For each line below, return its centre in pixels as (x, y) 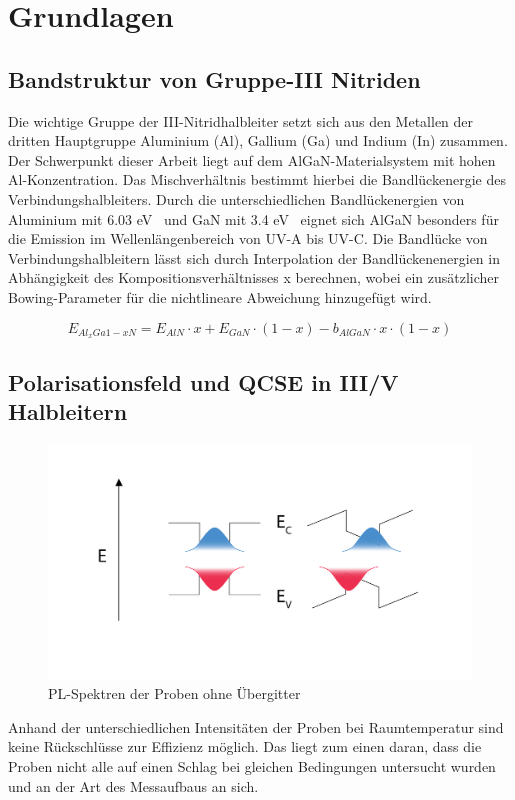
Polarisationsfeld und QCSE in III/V (203, 381)
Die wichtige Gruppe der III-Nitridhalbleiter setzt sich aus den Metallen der (241, 120)
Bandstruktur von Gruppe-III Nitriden (214, 78)
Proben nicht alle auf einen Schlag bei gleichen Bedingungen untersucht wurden (252, 765)
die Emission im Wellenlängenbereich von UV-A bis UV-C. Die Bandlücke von (248, 238)
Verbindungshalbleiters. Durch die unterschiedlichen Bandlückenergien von (236, 198)
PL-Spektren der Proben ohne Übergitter (174, 693)
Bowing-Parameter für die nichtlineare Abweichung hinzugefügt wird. (220, 296)
